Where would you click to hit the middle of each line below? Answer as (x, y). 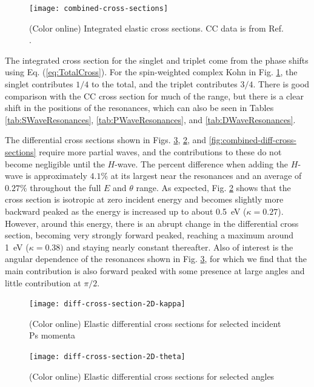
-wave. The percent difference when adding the (202, 163)
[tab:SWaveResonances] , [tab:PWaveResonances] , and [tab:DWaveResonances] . (150, 119)
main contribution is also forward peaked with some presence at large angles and (155, 270)
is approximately (56, 176)
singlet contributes (39, 84)
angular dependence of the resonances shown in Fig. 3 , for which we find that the (156, 259)
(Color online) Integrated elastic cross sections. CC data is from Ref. (156, 28)
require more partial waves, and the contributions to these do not (160, 152)
